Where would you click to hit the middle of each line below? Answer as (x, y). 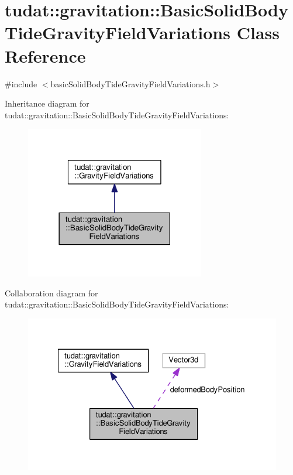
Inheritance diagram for (47, 103)
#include (21, 83)
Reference (45, 55)
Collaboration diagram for (51, 293)
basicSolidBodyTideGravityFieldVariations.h (130, 83)
